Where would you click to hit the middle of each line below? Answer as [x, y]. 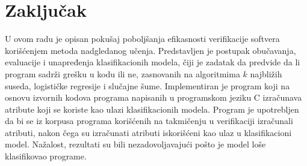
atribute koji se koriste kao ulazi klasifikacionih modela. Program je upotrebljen [152, 109]
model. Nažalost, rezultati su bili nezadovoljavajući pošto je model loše [135, 144]
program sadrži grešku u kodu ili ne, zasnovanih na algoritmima [122, 73]
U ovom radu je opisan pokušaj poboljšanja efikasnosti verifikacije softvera [142, 39]
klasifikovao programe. [46, 156]
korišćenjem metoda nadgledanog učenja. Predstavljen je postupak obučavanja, [150, 50]
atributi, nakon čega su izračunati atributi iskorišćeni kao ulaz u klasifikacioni [148, 132]
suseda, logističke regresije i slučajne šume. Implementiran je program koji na [147, 85]
